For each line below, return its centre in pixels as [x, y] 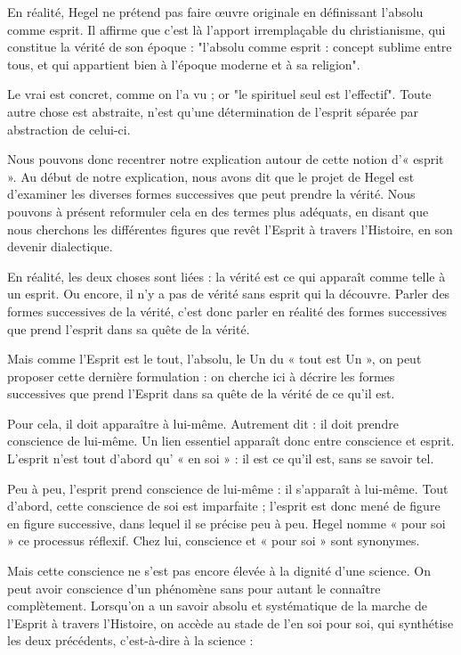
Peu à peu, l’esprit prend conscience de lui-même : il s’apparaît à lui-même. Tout [228, 488]
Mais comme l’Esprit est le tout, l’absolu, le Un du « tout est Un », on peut [214, 359]
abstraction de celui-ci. [69, 129]
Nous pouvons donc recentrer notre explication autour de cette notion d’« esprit [226, 159]
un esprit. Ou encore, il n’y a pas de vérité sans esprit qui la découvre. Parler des [229, 294]
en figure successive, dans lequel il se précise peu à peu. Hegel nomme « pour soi [226, 523]
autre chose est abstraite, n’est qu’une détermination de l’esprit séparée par [213, 111]
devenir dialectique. [60, 246]
